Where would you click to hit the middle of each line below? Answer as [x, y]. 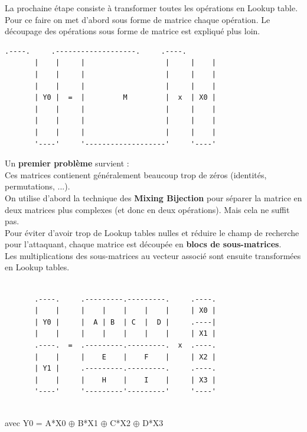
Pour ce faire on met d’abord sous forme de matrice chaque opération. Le [138, 19]
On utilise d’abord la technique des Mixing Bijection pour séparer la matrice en [153, 197]
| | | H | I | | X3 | [125, 380]
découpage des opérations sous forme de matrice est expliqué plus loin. [133, 31]
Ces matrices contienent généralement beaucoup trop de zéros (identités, [136, 174]
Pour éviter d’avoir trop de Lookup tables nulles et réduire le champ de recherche [152, 232]
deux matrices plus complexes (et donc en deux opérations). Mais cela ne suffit [147, 209]
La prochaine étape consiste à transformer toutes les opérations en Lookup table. [151, 8]
